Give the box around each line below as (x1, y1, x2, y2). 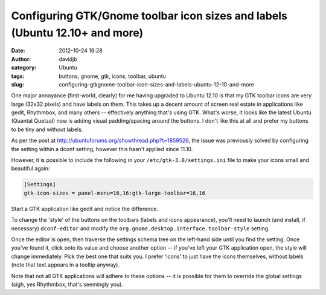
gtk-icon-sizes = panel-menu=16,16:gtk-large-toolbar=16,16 (24, 189, 206, 196)
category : (11, 64, 37, 71)
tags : (11, 73, 25, 80)
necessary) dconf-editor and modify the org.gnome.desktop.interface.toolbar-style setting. (11, 224, 270, 232)
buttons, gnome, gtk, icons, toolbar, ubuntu (59, 73, 166, 80)
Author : (11, 55, 31, 63)
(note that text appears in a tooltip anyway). (11, 261, 120, 268)
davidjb (59, 55, 78, 63)
